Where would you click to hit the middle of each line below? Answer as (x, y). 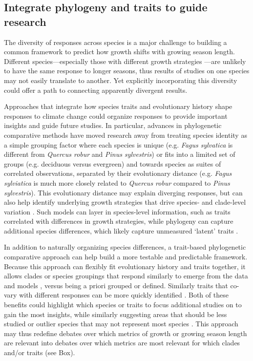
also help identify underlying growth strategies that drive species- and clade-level (125, 202)
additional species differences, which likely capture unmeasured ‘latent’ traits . (121, 230)
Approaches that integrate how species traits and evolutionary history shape (118, 106)
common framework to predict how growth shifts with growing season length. (119, 52)
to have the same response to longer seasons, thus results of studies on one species (127, 71)
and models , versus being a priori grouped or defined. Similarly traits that (116, 285)
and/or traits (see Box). (40, 352)
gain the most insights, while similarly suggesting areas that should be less (116, 314)
